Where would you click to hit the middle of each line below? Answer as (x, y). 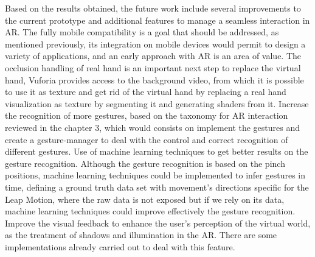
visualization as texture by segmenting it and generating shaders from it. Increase (157, 103)
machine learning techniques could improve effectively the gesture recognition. (150, 211)
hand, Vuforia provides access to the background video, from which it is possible (154, 79)
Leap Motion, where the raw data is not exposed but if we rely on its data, (145, 199)
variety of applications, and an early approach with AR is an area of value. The (153, 56)
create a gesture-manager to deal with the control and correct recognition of (147, 139)
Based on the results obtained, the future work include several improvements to (153, 8)
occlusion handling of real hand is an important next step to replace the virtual (153, 67)
